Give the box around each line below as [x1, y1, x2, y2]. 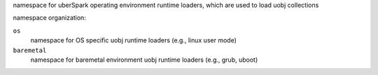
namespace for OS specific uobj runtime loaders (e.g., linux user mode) [30, 36, 237, 44]
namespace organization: [13, 14, 87, 22]
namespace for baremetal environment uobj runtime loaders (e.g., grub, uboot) [30, 56, 258, 64]
